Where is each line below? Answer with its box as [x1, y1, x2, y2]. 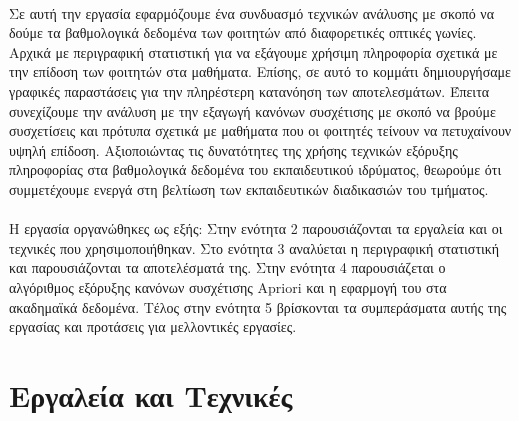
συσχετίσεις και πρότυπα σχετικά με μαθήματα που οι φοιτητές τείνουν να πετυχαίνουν [9, 120, 512, 141]
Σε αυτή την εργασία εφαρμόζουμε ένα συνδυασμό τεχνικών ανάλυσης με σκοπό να [9, 2, 495, 23]
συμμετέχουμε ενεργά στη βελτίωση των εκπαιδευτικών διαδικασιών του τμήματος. [9, 178, 489, 199]
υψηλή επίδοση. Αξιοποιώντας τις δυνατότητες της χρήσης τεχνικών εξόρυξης [9, 139, 458, 160]
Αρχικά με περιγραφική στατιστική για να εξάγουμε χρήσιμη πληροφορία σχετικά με [9, 41, 498, 62]
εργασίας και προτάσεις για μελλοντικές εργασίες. [9, 316, 297, 337]
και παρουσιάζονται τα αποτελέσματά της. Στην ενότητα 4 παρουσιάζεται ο [9, 257, 446, 278]
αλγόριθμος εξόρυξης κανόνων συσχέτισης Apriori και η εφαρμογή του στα [9, 276, 447, 297]
